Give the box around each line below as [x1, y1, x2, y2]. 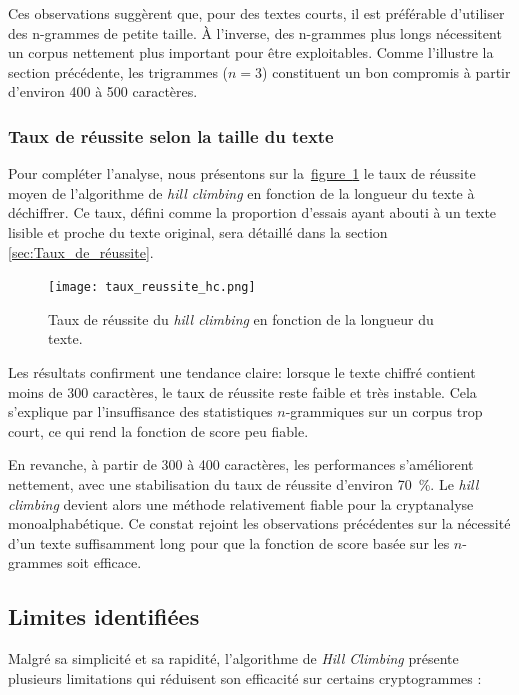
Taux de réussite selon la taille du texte [8, 123, 334, 148]
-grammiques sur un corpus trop [285, 401, 483, 422]
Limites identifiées [8, 601, 200, 632]
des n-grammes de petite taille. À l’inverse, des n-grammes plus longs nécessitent [8, 22, 502, 43]
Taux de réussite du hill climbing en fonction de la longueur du [48, 308, 434, 329]
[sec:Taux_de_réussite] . [8, 241, 154, 262]
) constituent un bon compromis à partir [262, 61, 511, 82]
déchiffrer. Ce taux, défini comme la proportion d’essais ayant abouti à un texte [8, 202, 497, 223]
